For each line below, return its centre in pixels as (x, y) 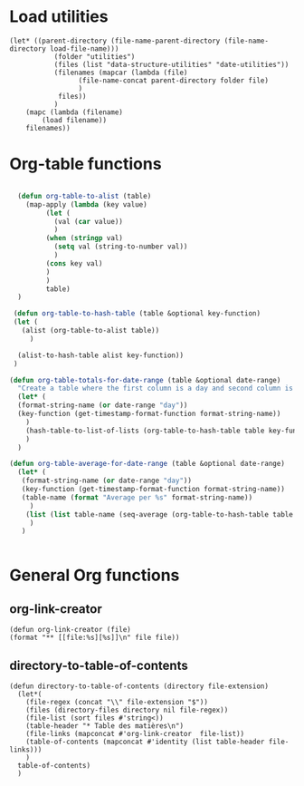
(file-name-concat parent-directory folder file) (174, 80)
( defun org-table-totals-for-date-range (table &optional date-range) (145, 380)
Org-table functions (85, 164)
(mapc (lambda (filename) (75, 112)
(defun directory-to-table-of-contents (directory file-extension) (139, 686)
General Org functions (95, 575)
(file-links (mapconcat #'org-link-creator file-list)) (135, 734)
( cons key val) (74, 263)
